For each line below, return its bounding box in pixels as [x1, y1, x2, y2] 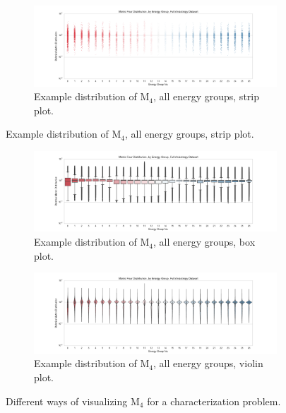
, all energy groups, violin [153, 356, 263, 371]
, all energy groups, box [153, 234, 256, 249]
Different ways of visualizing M [6, 393, 140, 408]
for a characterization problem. [147, 393, 281, 408]
